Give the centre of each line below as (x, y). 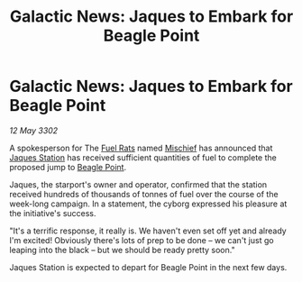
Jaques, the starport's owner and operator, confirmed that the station (138, 184)
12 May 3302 (34, 130)
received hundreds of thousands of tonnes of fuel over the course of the (144, 194)
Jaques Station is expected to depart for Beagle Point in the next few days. (148, 267)
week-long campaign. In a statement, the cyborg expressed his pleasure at (148, 204)
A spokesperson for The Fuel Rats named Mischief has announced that (141, 148)
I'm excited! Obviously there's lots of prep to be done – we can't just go (142, 240)
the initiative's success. (53, 213)
